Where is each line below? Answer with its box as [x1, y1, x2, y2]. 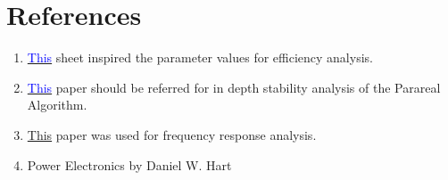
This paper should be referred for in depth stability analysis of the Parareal [27, 78, 441, 96]
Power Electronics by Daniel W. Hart [27, 155, 232, 174]
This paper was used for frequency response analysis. [27, 125, 317, 143]
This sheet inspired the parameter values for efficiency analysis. [27, 48, 373, 67]
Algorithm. [27, 95, 87, 114]
